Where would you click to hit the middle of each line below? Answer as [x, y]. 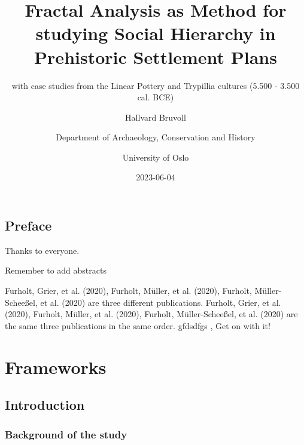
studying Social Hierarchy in [156, 33]
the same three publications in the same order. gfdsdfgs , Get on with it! [138, 325]
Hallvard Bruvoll [156, 117]
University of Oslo [156, 157]
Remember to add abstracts [56, 270]
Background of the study [66, 434]
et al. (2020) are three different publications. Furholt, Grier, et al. [161, 302]
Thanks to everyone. [42, 250]
